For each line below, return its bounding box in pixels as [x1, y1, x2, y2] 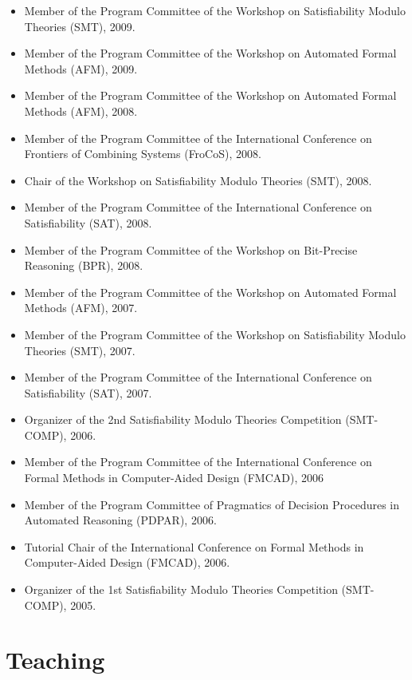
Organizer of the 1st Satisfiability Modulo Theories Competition [24, 581, 338, 598]
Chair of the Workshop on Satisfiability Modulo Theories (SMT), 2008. [24, 172, 372, 188]
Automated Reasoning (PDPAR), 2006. [24, 512, 217, 528]
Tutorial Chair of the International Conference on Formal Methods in [24, 538, 364, 555]
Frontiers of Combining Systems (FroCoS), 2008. [24, 145, 261, 162]
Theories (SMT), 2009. [24, 18, 135, 34]
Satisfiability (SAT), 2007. [24, 384, 152, 401]
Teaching [6, 643, 105, 676]
